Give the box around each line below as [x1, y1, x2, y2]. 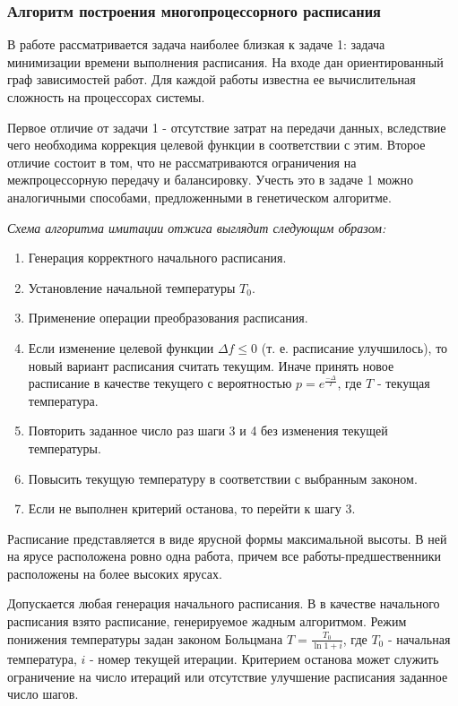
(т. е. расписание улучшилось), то [261, 338, 448, 357]
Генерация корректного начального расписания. [28, 248, 287, 267]
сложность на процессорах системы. [7, 88, 205, 106]
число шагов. [7, 684, 79, 703]
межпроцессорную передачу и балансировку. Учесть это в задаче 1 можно [7, 170, 413, 189]
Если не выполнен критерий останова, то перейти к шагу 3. [28, 499, 356, 518]
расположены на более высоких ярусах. [7, 564, 222, 582]
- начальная [387, 629, 451, 648]
